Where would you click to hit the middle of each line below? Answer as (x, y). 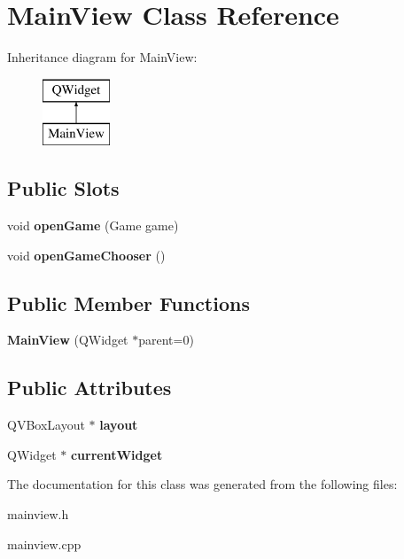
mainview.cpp (44, 543)
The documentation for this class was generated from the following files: (202, 484)
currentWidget (117, 454)
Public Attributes (89, 388)
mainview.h (38, 514)
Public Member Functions (128, 303)
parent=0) (166, 340)
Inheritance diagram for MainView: (102, 57)
